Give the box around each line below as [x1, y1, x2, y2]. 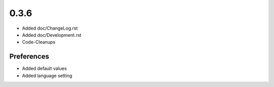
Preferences [9, 52, 49, 61]
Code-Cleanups [22, 39, 56, 45]
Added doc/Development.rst [22, 32, 82, 38]
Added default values [22, 65, 67, 71]
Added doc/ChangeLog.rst [22, 25, 78, 31]
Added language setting [22, 72, 73, 78]
